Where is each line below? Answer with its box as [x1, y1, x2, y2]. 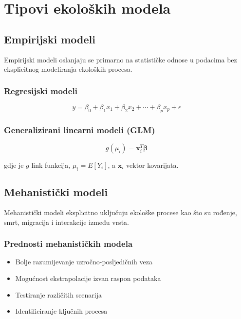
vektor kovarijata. [126, 160, 179, 170]
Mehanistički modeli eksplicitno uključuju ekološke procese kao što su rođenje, [4, 207, 237, 217]
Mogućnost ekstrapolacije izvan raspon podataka [15, 273, 161, 283]
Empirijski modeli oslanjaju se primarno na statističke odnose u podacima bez [4, 54, 237, 64]
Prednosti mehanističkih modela [4, 238, 133, 250]
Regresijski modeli [4, 84, 77, 97]
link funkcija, [31, 160, 71, 170]
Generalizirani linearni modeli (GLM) [4, 123, 155, 136]
